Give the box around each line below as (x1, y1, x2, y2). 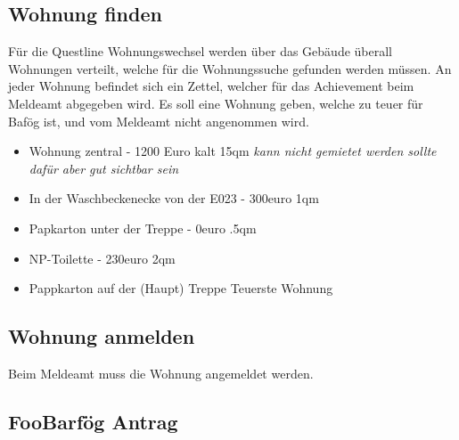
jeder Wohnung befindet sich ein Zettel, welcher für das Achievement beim (8, 77, 414, 95)
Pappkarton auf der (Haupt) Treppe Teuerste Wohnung (29, 279, 333, 297)
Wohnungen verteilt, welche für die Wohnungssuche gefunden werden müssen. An (8, 59, 452, 77)
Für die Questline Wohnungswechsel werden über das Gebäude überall (8, 42, 392, 61)
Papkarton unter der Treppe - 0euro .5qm (29, 218, 257, 237)
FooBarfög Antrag (8, 407, 178, 435)
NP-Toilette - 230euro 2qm (29, 249, 176, 267)
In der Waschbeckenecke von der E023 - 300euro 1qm (29, 189, 319, 208)
